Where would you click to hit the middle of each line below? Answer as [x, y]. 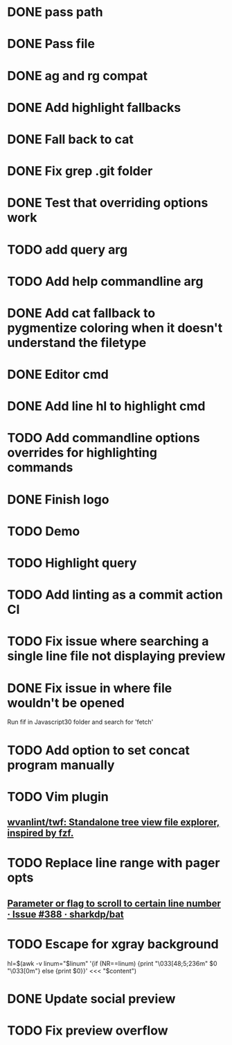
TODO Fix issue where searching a [108, 641]
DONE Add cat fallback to [81, 313]
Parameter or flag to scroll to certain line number [114, 904]
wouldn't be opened [66, 703]
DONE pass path [55, 12]
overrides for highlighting [82, 453]
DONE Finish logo [58, 500]
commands [40, 468]
